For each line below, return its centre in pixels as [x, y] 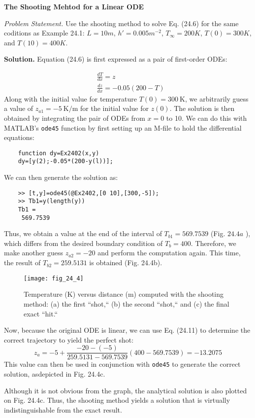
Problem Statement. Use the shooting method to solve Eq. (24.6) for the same [121, 23]
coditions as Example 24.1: [44, 33]
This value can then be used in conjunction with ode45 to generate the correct [122, 364]
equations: [19, 137]
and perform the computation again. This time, [169, 253]
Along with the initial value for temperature [71, 98]
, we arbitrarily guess [217, 98]
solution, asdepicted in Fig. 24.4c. [55, 374]
